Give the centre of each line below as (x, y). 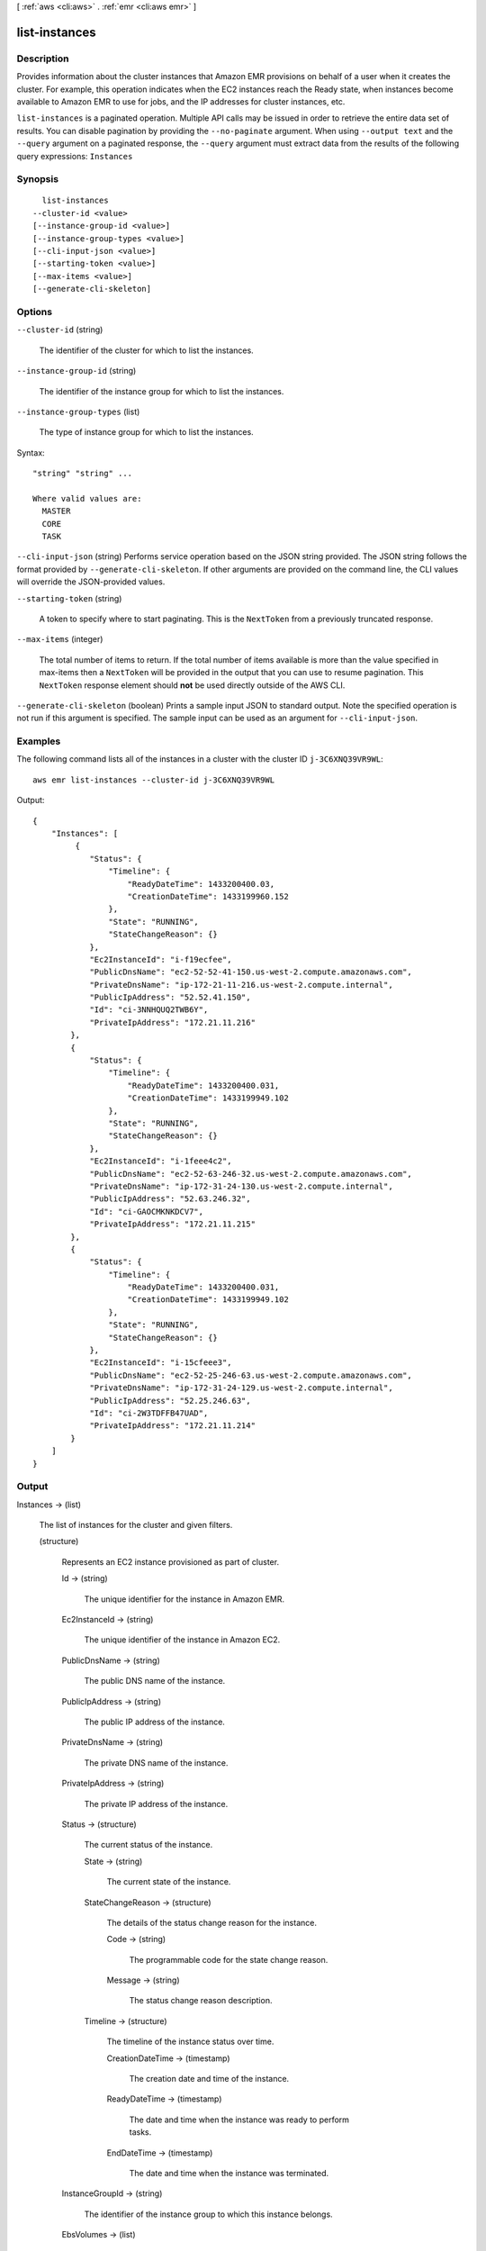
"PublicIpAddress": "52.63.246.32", (170, 1199)
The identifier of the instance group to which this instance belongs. (208, 2214)
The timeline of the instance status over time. (190, 2042)
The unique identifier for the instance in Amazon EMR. (184, 1599)
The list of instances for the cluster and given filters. (136, 1525)
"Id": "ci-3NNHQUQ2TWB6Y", (149, 1010)
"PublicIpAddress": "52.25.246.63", (170, 1401)
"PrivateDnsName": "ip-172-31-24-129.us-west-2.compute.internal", (241, 1388)
